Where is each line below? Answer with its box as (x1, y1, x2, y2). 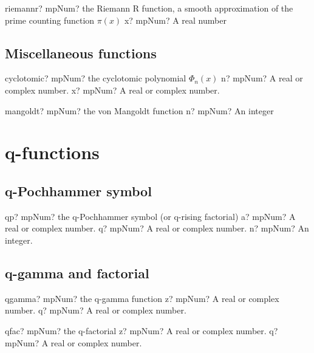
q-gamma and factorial (5, 263, 149, 282)
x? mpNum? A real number (124, 13, 227, 26)
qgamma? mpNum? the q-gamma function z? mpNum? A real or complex (5, 292, 279, 304)
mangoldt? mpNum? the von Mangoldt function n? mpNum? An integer (5, 104, 274, 117)
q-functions (5, 140, 100, 165)
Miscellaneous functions (5, 43, 157, 62)
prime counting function (5, 13, 95, 26)
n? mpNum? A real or (221, 72, 303, 84)
